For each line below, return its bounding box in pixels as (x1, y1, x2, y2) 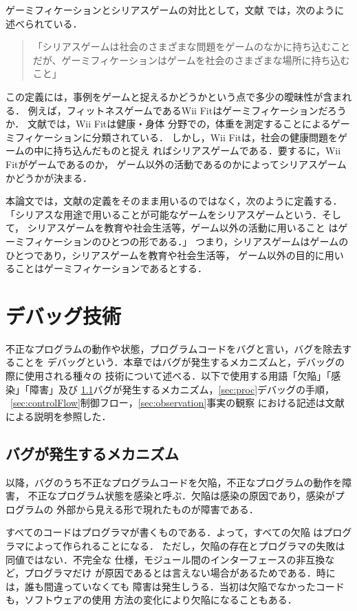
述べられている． (6, 16, 83, 30)
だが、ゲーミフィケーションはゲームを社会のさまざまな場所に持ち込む (32, 52, 350, 67)
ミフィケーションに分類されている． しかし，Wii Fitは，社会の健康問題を (6, 130, 338, 144)
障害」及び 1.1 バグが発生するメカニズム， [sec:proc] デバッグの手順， (29, 382, 335, 396)
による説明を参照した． (6, 408, 111, 423)
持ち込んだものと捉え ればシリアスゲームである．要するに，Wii (53, 143, 341, 158)
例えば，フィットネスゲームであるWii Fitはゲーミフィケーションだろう (28, 103, 347, 117)
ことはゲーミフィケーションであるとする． (14, 261, 207, 276)
